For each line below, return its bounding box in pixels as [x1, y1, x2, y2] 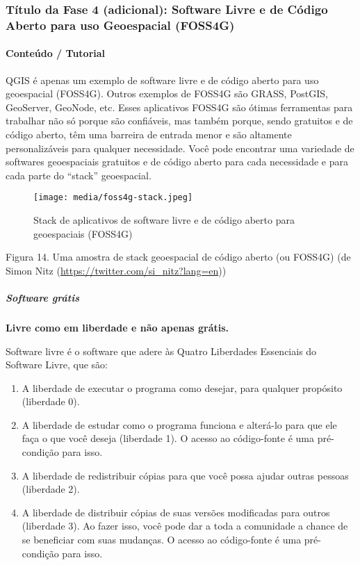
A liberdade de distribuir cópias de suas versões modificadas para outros [22, 505, 330, 519]
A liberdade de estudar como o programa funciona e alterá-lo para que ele [22, 417, 337, 432]
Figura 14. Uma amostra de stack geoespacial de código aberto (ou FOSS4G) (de [6, 249, 351, 264]
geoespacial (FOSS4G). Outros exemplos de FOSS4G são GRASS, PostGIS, [6, 86, 329, 101]
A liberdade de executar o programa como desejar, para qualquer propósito [22, 380, 343, 395]
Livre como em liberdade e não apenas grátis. [6, 320, 229, 334]
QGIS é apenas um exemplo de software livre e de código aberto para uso [6, 72, 319, 87]
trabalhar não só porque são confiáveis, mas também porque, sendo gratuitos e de [6, 113, 353, 128]
